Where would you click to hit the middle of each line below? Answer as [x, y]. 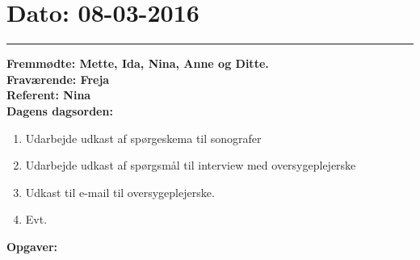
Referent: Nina [49, 95]
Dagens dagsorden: [60, 110]
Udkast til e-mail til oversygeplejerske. [120, 192]
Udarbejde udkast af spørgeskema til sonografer [143, 138]
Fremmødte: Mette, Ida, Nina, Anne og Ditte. [138, 63]
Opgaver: [32, 246]
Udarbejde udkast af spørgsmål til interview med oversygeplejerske [191, 165]
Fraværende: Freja [58, 79]
